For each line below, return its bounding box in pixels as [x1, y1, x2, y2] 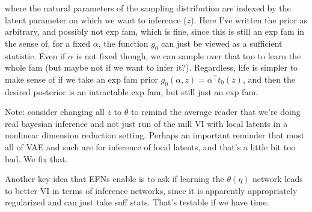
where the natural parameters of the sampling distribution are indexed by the [5, 2, 291, 14]
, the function [98, 37, 148, 49]
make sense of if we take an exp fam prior [5, 72, 158, 85]
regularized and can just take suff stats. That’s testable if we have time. [5, 196, 269, 208]
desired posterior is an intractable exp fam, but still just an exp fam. [5, 85, 258, 98]
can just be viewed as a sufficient [161, 37, 283, 49]
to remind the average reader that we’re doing [130, 105, 301, 118]
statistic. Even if [5, 49, 66, 62]
